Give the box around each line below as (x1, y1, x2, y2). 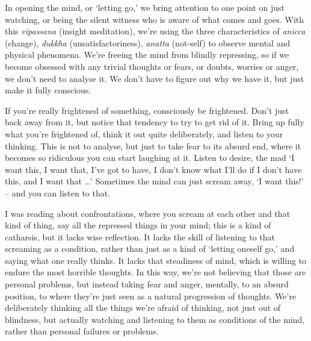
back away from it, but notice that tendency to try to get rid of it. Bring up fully (5, 116, 304, 128)
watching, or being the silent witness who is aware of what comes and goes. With (5, 13, 304, 25)
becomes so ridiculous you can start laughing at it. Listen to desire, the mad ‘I (5, 151, 295, 164)
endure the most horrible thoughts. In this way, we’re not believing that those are (5, 266, 306, 278)
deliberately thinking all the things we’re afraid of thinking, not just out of (5, 301, 281, 314)
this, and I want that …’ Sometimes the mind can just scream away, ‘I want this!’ (5, 175, 304, 187)
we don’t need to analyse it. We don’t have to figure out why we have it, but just (5, 72, 304, 84)
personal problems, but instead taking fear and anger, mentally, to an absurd (5, 278, 289, 290)
